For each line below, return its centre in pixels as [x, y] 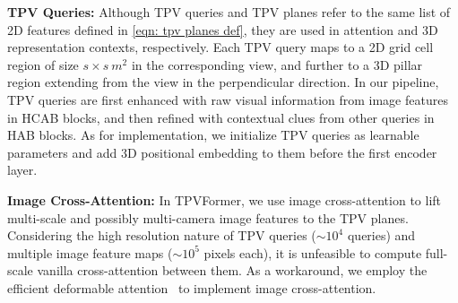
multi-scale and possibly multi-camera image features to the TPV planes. [208, 217]
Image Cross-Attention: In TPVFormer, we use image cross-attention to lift [225, 199]
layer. [22, 170]
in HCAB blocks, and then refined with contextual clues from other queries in [221, 117]
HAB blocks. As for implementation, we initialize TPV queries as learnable [213, 135]
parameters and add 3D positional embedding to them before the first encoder [222, 152]
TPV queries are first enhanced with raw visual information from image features [228, 99]
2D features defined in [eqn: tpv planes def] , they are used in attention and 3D [223, 29]
